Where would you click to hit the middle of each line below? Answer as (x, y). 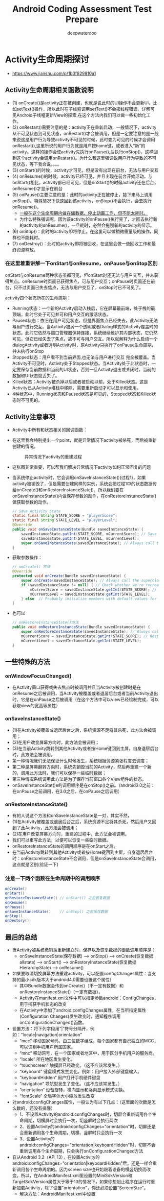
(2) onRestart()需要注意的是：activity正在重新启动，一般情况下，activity (84, 127)
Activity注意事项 (30, 417)
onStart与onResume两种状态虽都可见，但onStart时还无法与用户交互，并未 (80, 275)
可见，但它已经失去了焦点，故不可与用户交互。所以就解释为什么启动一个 (85, 338)
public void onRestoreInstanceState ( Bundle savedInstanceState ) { (81, 627)
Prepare (82, 19)
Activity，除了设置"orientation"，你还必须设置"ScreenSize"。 (87, 1188)
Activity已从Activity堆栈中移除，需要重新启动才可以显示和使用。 (77, 387)
